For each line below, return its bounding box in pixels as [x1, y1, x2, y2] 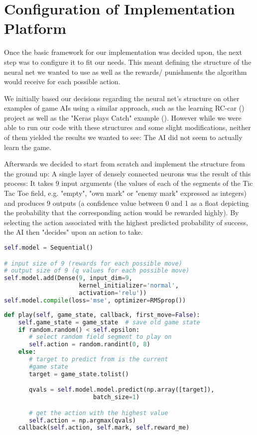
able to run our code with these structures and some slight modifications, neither [4, 122, 251, 133]
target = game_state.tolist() [29, 370, 129, 378]
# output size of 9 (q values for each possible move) [4, 267, 190, 275]
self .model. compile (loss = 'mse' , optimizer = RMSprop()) [4, 296, 186, 304]
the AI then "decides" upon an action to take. [4, 227, 143, 237]
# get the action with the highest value [29, 409, 168, 417]
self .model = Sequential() [4, 244, 94, 251]
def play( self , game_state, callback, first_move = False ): [4, 311, 200, 318]
